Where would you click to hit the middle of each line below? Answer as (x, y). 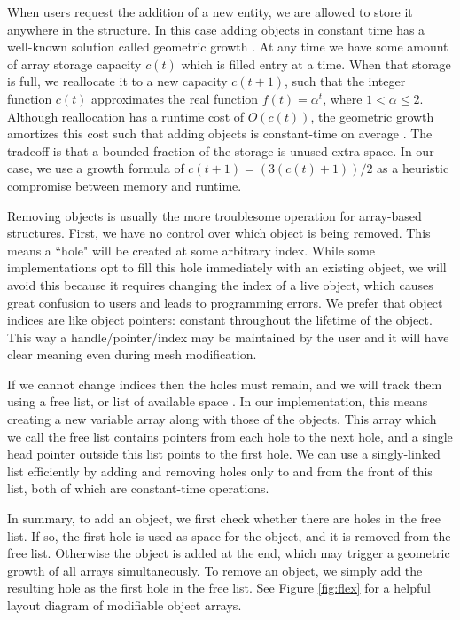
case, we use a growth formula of (96, 168)
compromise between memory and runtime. (125, 185)
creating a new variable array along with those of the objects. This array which (222, 419)
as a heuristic (413, 168)
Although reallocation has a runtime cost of (126, 116)
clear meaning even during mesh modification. (132, 354)
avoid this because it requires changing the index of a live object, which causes (220, 284)
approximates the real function (175, 98)
